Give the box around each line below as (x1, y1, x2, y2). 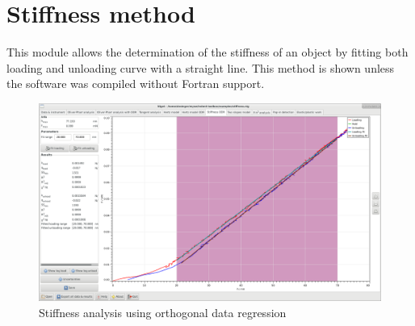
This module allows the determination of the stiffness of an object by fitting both (6, 44, 409, 61)
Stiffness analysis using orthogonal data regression (39, 303, 287, 320)
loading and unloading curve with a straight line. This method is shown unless (6, 59, 395, 76)
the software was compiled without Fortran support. (6, 75, 265, 92)
